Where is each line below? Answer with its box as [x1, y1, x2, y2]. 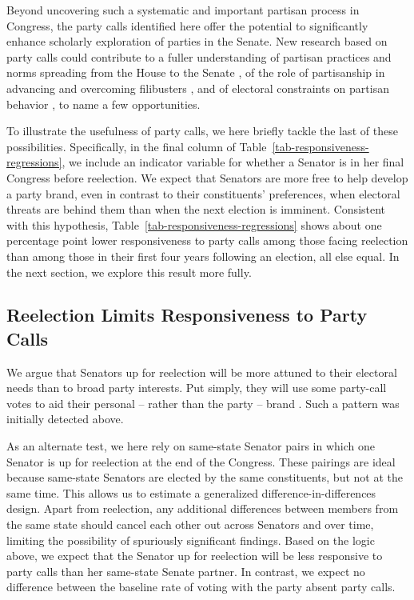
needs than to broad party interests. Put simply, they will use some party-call [6, 379, 387, 396]
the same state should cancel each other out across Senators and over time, [6, 516, 374, 533]
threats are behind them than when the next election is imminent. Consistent [6, 201, 386, 218]
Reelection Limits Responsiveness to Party [6, 302, 368, 327]
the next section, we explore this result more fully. [6, 263, 252, 280]
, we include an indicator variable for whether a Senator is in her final [62, 154, 404, 170]
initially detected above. [6, 410, 124, 427]
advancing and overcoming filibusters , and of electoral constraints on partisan [6, 79, 389, 96]
